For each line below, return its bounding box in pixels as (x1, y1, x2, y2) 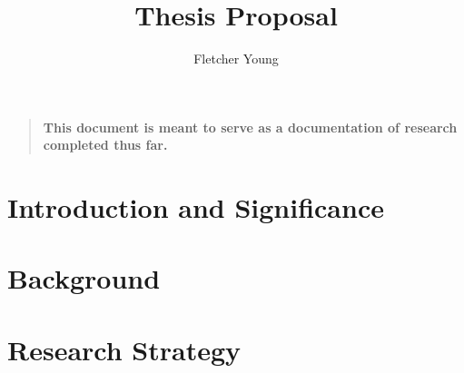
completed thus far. (43, 135, 168, 154)
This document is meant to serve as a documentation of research (43, 117, 458, 136)
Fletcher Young (193, 49, 279, 68)
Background (7, 260, 161, 297)
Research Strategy (7, 330, 242, 368)
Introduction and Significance (7, 189, 384, 226)
